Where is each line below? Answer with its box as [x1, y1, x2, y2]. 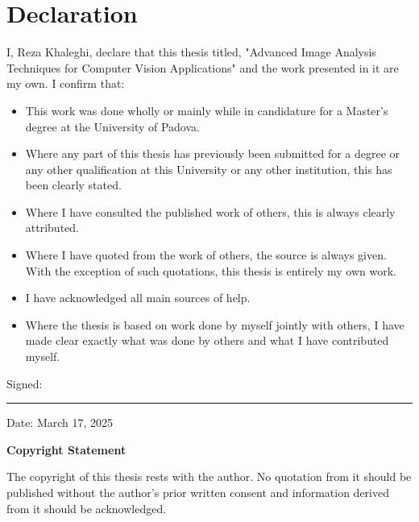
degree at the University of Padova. [25, 118, 200, 135]
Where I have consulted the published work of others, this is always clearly [25, 203, 396, 220]
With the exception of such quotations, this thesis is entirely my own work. [25, 262, 396, 279]
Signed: [6, 375, 43, 391]
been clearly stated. [25, 176, 122, 193]
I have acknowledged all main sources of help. [25, 289, 251, 306]
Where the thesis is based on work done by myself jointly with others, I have [25, 316, 404, 333]
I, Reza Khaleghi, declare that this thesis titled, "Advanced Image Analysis [6, 43, 376, 60]
